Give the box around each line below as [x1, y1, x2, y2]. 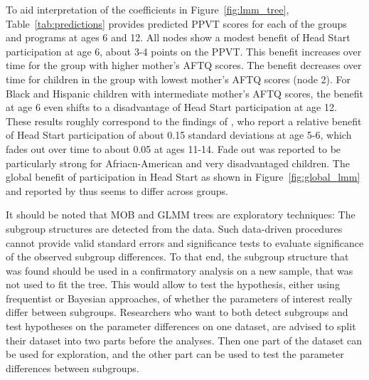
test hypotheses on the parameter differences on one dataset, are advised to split [6, 319, 356, 334]
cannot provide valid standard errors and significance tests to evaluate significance [6, 235, 364, 250]
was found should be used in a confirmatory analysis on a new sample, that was [6, 263, 353, 278]
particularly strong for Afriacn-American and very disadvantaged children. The [6, 155, 350, 170]
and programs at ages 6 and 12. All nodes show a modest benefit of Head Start [6, 30, 351, 45]
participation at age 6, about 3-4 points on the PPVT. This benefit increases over [6, 43, 362, 58]
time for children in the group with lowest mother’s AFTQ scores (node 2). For [6, 71, 351, 86]
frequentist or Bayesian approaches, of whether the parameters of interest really [6, 290, 353, 305]
